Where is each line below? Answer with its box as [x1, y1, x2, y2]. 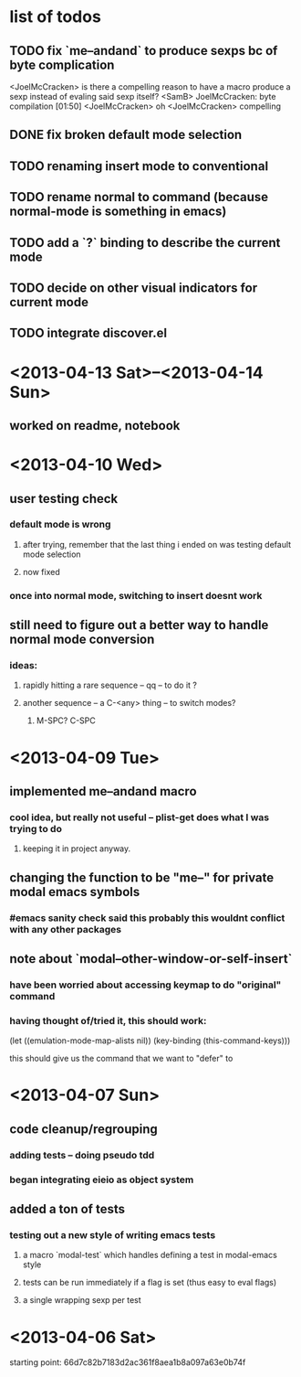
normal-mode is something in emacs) [9, 204, 227, 219]
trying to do [9, 822, 62, 835]
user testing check [9, 491, 119, 507]
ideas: [9, 659, 38, 672]
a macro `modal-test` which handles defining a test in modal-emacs [22, 1250, 278, 1261]
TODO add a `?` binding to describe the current [9, 235, 281, 251]
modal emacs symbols [9, 884, 140, 900]
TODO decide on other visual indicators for [9, 280, 258, 295]
